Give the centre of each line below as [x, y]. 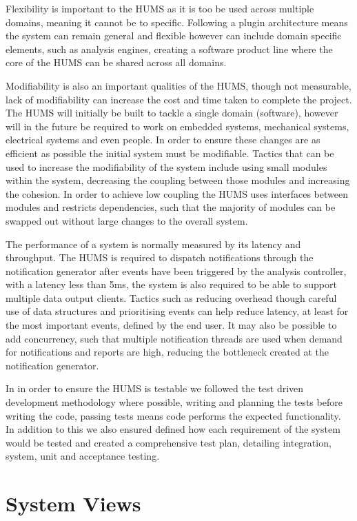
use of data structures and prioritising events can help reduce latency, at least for [177, 311]
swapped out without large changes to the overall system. [127, 220]
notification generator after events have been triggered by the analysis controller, [176, 270]
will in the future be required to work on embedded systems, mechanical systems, [177, 126]
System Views [73, 503]
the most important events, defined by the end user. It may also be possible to [171, 325]
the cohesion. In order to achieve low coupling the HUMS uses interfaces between [177, 193]
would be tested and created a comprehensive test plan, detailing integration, [169, 442]
